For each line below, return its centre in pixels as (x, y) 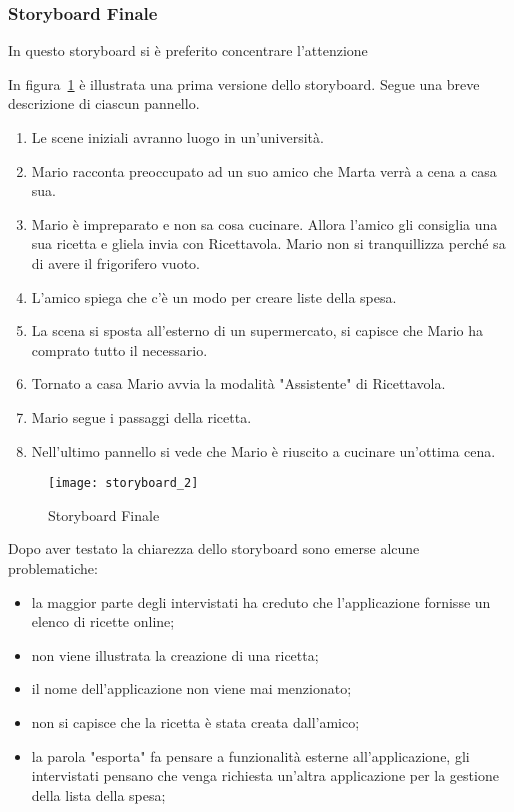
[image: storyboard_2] (123, 483)
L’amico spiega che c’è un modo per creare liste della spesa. (214, 296)
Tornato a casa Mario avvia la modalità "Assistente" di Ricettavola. (238, 383)
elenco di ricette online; (103, 621)
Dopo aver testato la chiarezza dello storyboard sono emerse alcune (214, 548)
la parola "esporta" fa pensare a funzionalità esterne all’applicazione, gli (250, 755)
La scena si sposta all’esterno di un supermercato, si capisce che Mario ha (257, 330)
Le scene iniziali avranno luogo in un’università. (177, 137)
